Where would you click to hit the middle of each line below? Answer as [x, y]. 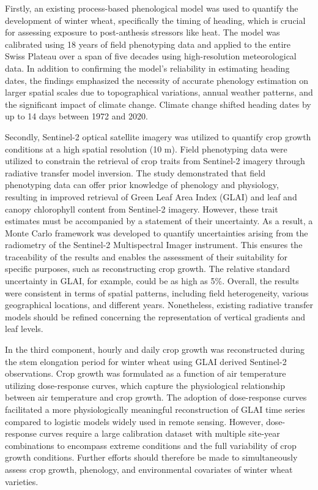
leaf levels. [24, 329]
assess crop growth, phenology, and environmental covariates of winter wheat [149, 469]
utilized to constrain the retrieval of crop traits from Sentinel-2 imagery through [155, 161]
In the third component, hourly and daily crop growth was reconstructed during [155, 349]
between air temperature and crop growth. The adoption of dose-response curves [156, 397]
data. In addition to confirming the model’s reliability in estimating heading [147, 68]
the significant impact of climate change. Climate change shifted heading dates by [158, 104]
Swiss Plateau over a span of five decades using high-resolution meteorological [151, 56]
